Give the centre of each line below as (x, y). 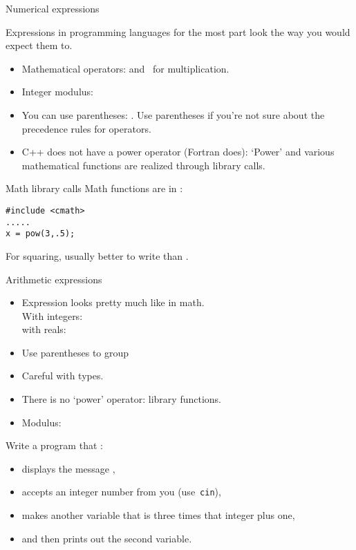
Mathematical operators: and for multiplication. (125, 68)
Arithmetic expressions (54, 279)
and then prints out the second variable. (107, 538)
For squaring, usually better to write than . (97, 255)
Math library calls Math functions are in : (94, 188)
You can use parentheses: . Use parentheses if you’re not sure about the (173, 114)
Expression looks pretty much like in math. (113, 302)
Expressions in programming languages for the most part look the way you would (178, 31)
